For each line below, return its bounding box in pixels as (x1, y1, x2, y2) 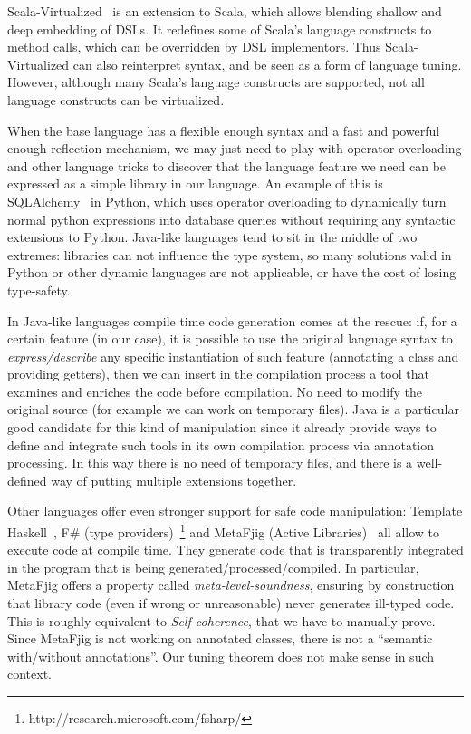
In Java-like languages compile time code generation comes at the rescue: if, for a (7, 311, 457, 330)
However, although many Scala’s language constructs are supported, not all (7, 72, 425, 92)
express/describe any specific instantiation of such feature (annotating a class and (7, 346, 459, 365)
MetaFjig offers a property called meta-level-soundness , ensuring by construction (7, 575, 455, 594)
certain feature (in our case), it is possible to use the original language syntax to (7, 329, 453, 348)
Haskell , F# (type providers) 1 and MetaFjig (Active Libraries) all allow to (7, 520, 440, 541)
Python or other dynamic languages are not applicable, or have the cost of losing (7, 263, 457, 282)
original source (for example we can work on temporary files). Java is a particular (7, 400, 459, 419)
